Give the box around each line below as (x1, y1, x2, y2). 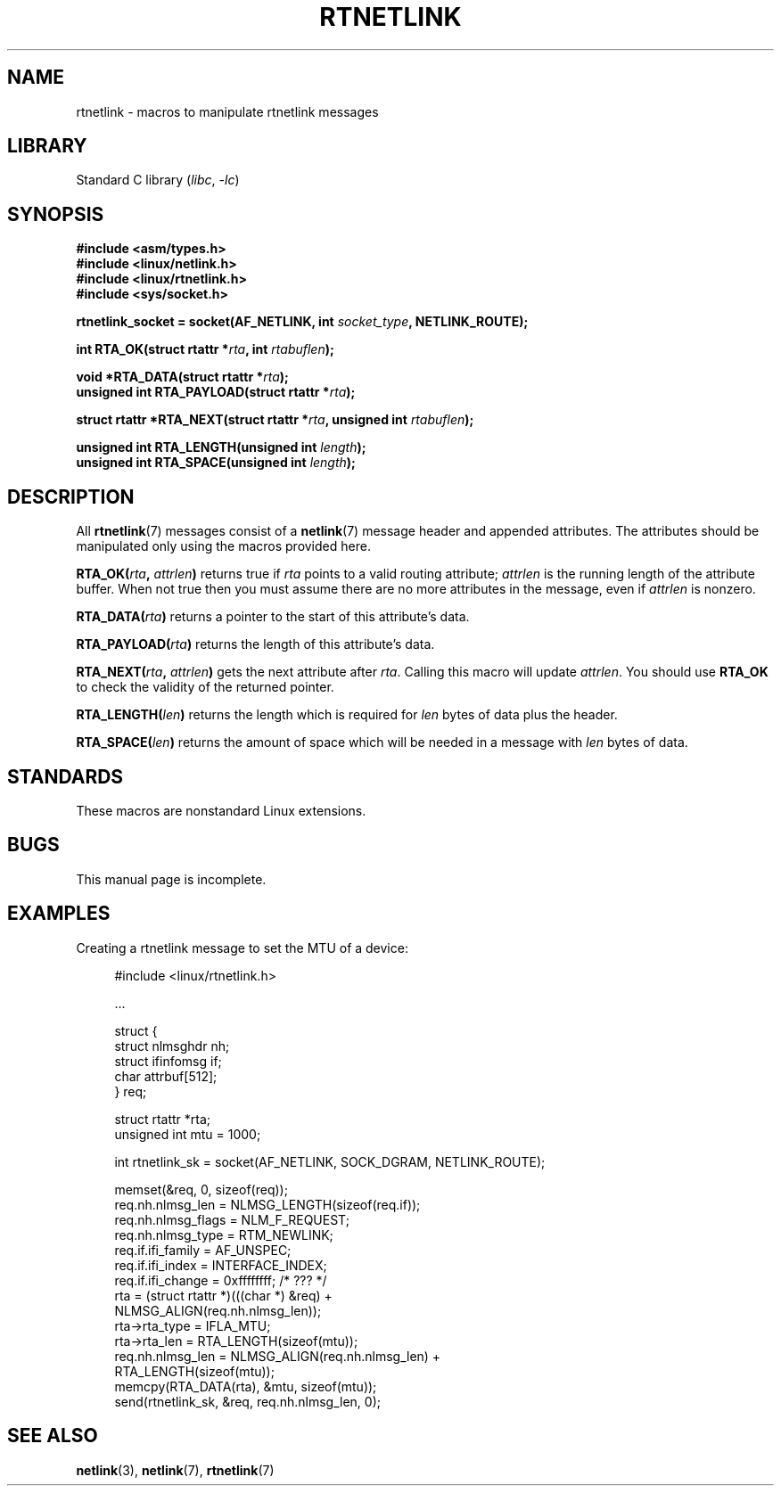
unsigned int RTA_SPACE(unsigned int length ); (76, 455, 356, 471)
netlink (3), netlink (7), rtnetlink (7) (76, 1462, 275, 1478)
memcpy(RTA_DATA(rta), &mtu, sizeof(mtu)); (114, 1378, 377, 1394)
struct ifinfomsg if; (114, 1053, 222, 1069)
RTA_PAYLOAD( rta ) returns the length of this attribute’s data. (76, 636, 435, 652)
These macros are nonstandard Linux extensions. (76, 802, 366, 818)
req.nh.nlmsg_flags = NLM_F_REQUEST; (114, 1211, 349, 1227)
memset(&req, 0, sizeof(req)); (114, 1181, 288, 1197)
